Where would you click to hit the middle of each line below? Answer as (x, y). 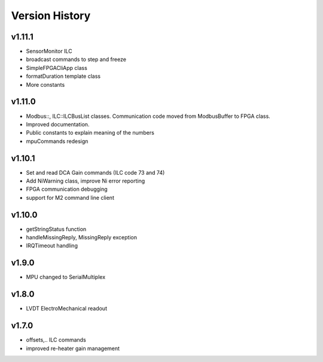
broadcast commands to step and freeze (76, 59)
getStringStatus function (56, 229)
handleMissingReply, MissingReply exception (82, 238)
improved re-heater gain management (73, 348)
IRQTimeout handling (52, 246)
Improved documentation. (58, 124)
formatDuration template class (63, 76)
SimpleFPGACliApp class (57, 68)
